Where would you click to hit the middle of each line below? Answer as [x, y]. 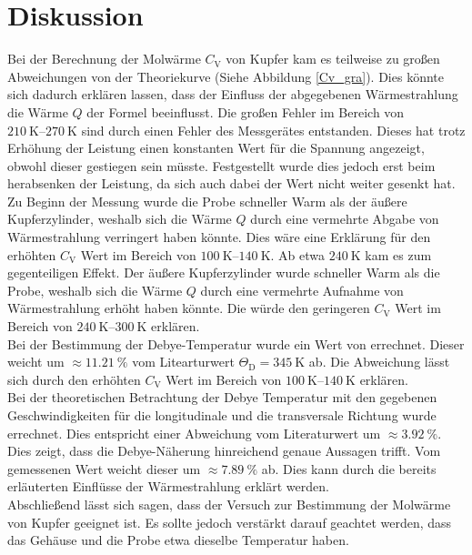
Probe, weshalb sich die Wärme [95, 290]
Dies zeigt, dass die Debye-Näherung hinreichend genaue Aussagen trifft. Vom [224, 451]
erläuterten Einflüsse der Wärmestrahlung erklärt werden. [168, 486]
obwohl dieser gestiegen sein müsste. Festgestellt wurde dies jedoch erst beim [221, 165]
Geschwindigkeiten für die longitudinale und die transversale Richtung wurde [222, 415]
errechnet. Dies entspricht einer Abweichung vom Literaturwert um [194, 433]
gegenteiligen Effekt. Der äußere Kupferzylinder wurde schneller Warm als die [224, 272]
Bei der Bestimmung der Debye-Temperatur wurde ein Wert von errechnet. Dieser [236, 343]
